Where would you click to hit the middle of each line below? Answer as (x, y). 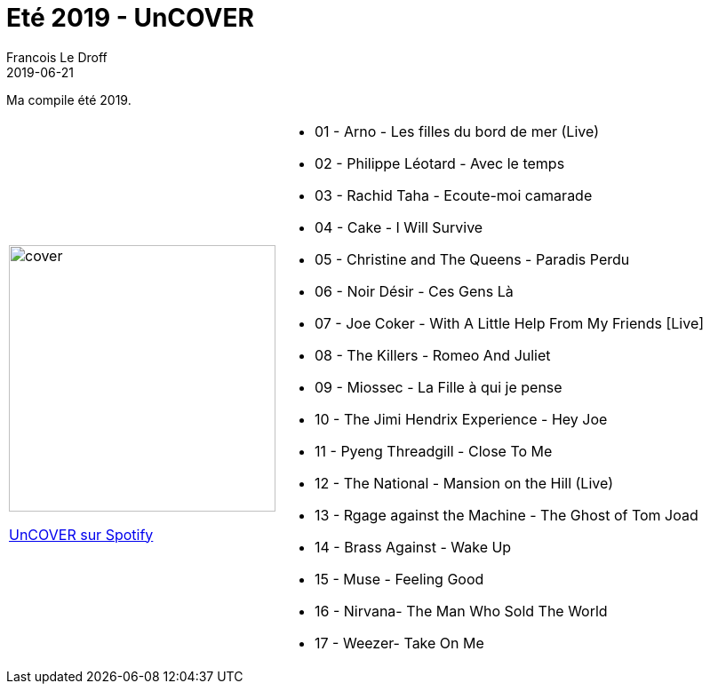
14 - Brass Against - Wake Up (413, 547)
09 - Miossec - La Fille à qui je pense (439, 387)
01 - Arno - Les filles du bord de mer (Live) (457, 131)
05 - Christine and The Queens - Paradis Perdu (472, 259)
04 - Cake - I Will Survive (399, 227)
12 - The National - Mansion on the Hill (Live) (464, 483)
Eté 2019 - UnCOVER (130, 18)
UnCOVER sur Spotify (81, 534)
